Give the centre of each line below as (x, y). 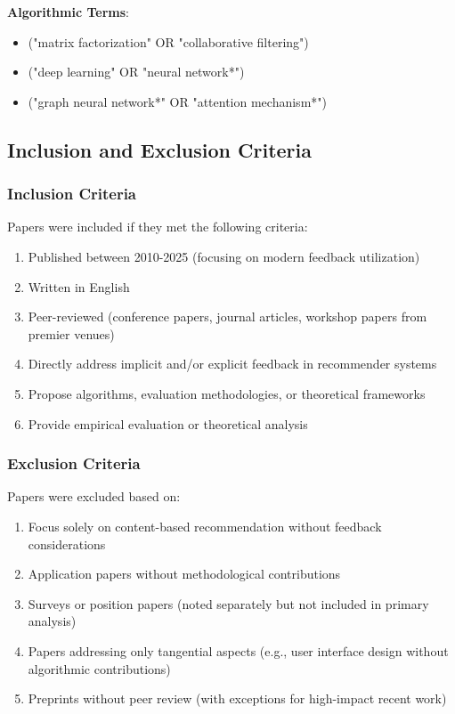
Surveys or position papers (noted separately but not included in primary (228, 603)
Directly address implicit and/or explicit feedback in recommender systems (232, 364)
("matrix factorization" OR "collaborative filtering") (168, 41)
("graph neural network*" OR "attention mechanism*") (177, 101)
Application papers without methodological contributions (184, 574)
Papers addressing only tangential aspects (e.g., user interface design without (238, 650)
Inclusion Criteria (72, 194)
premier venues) (71, 333)
